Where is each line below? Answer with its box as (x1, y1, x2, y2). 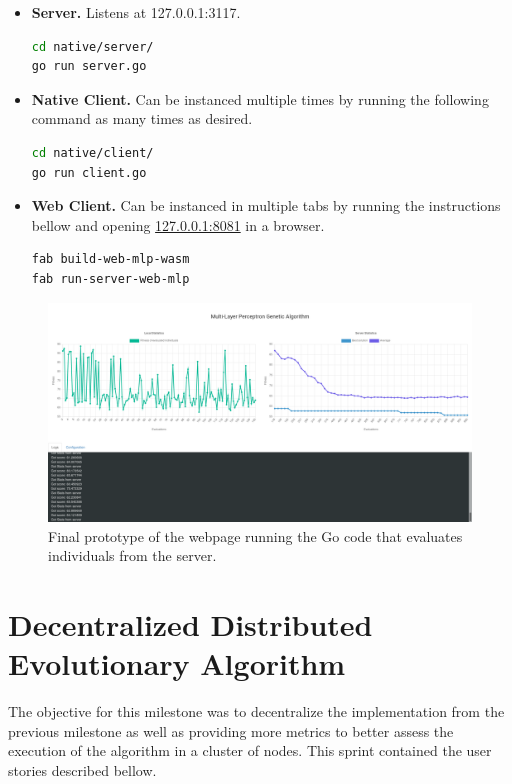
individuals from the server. (48, 545, 217, 566)
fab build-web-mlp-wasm (31, 252, 190, 267)
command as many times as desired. (31, 108, 253, 129)
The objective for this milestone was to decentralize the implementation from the (8, 701, 505, 722)
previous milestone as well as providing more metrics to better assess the (8, 720, 454, 741)
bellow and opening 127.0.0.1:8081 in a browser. (31, 214, 325, 235)
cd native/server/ (31, 39, 154, 54)
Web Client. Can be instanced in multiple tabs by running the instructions (31, 195, 501, 216)
